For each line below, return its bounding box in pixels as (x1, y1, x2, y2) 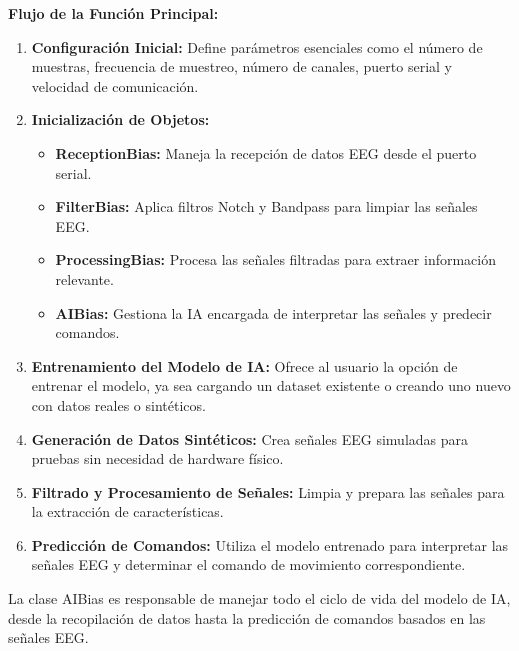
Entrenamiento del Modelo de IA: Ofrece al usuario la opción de (31, 355, 458, 376)
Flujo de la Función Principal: (8, 3, 219, 23)
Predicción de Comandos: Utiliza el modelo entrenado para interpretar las (31, 534, 509, 555)
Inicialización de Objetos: (31, 109, 210, 130)
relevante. (55, 268, 114, 289)
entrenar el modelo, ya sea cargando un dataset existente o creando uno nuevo (31, 375, 511, 396)
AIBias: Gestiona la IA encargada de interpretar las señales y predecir (55, 302, 492, 323)
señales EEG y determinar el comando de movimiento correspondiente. (31, 554, 466, 575)
